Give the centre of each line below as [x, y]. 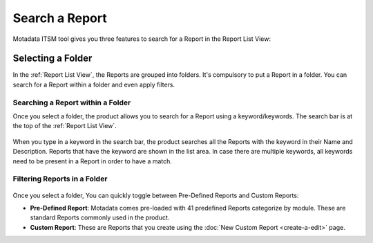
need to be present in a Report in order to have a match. [93, 161]
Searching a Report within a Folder [72, 102]
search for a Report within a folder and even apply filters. [94, 84]
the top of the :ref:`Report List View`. [65, 126]
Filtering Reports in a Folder [60, 179]
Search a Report [60, 18]
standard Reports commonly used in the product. [100, 217]
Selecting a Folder [52, 58]
